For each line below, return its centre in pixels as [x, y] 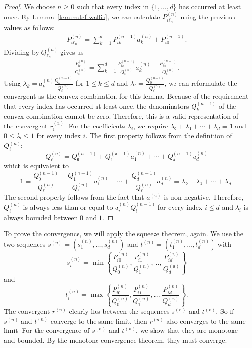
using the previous [208, 16]
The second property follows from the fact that [74, 197]
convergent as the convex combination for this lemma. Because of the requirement [126, 96]
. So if [225, 311]
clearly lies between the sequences [119, 311]
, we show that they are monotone [187, 330]
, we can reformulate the [201, 83]
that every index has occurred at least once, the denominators [97, 105]
